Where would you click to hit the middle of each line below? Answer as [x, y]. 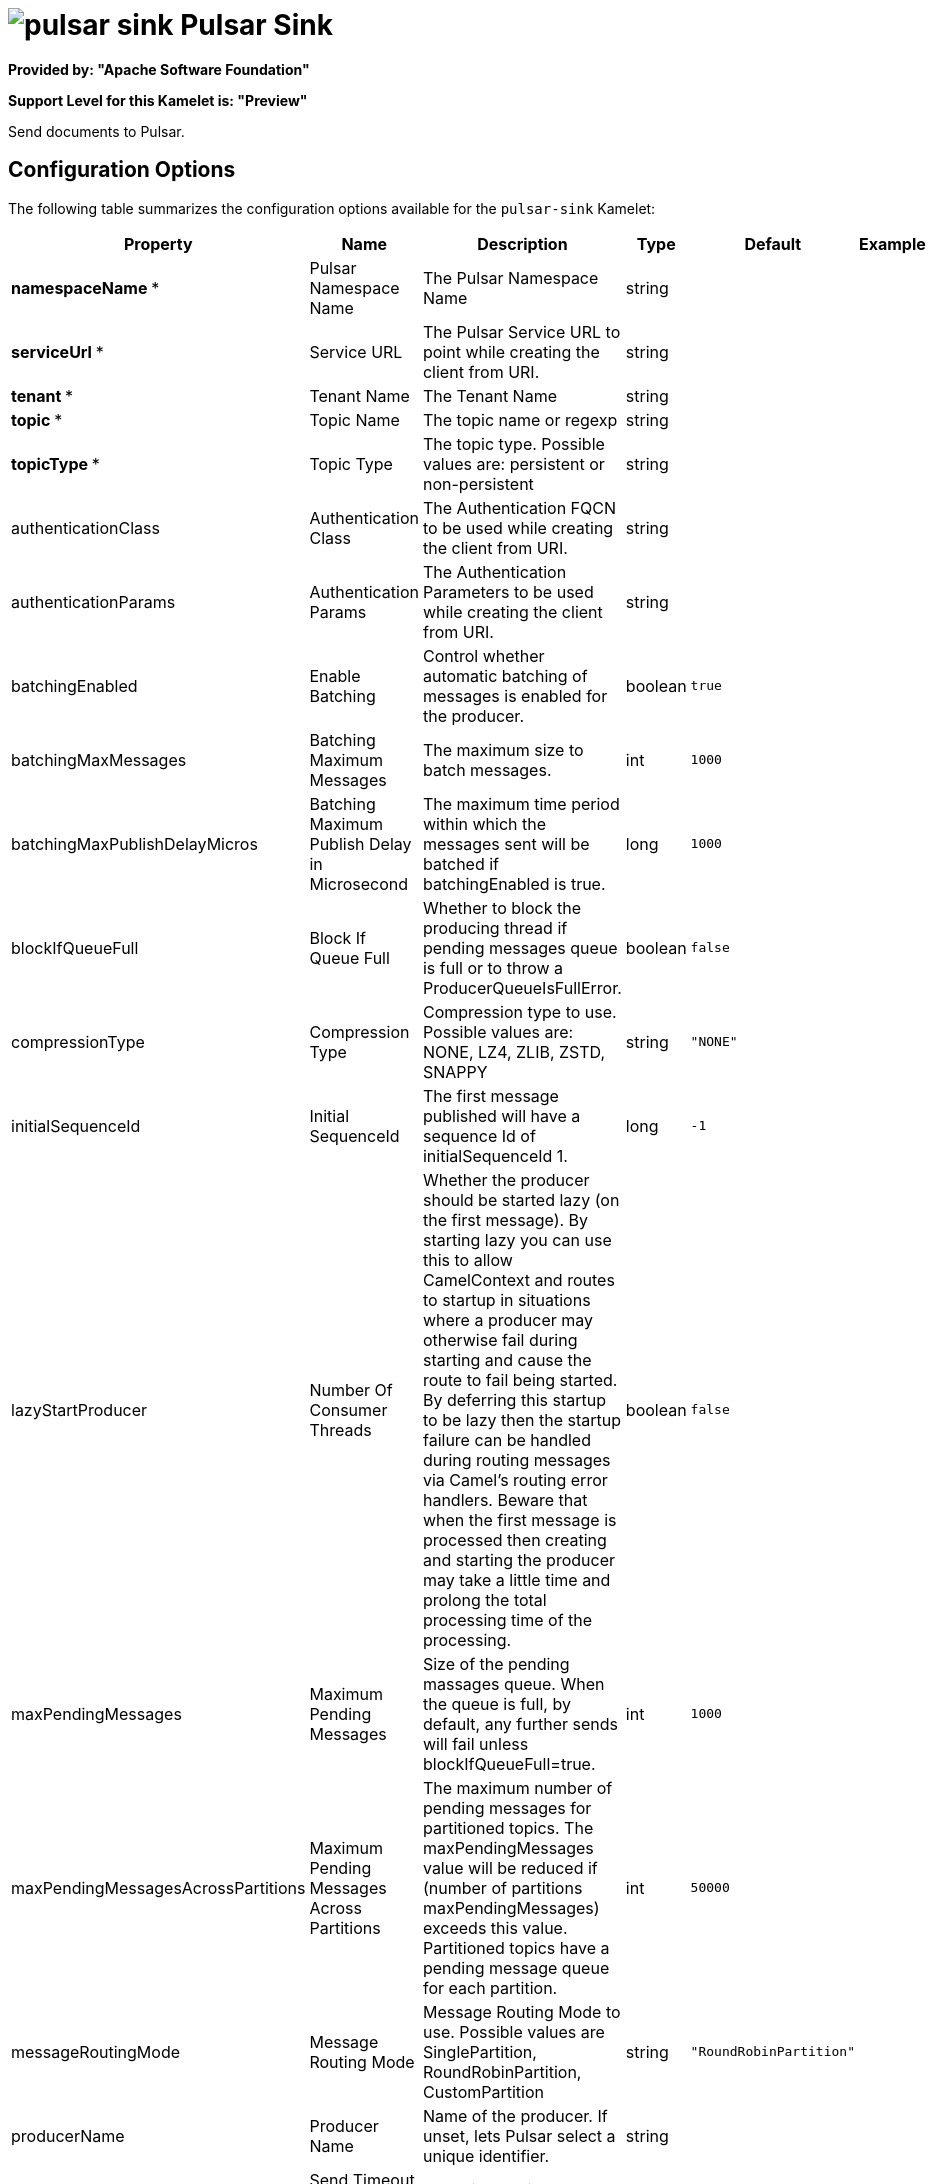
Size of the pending [496, 1663]
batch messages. [487, 769]
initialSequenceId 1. [495, 1155]
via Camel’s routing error [515, 1479]
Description [522, 243]
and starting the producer [519, 1559]
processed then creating [514, 1539]
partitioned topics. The [508, 1827]
